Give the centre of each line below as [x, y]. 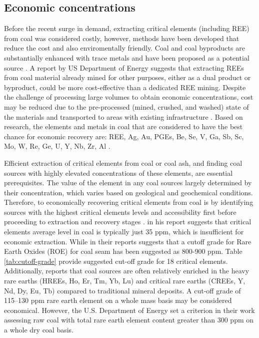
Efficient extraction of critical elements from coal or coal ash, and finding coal [123, 162]
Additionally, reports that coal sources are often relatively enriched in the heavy [127, 271]
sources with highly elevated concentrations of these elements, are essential [118, 173]
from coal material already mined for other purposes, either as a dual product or [127, 77]
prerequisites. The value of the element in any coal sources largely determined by [128, 183]
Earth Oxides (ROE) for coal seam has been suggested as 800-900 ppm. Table [123, 251]
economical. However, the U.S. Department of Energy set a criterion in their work [129, 310]
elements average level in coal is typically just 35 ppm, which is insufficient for [124, 232]
